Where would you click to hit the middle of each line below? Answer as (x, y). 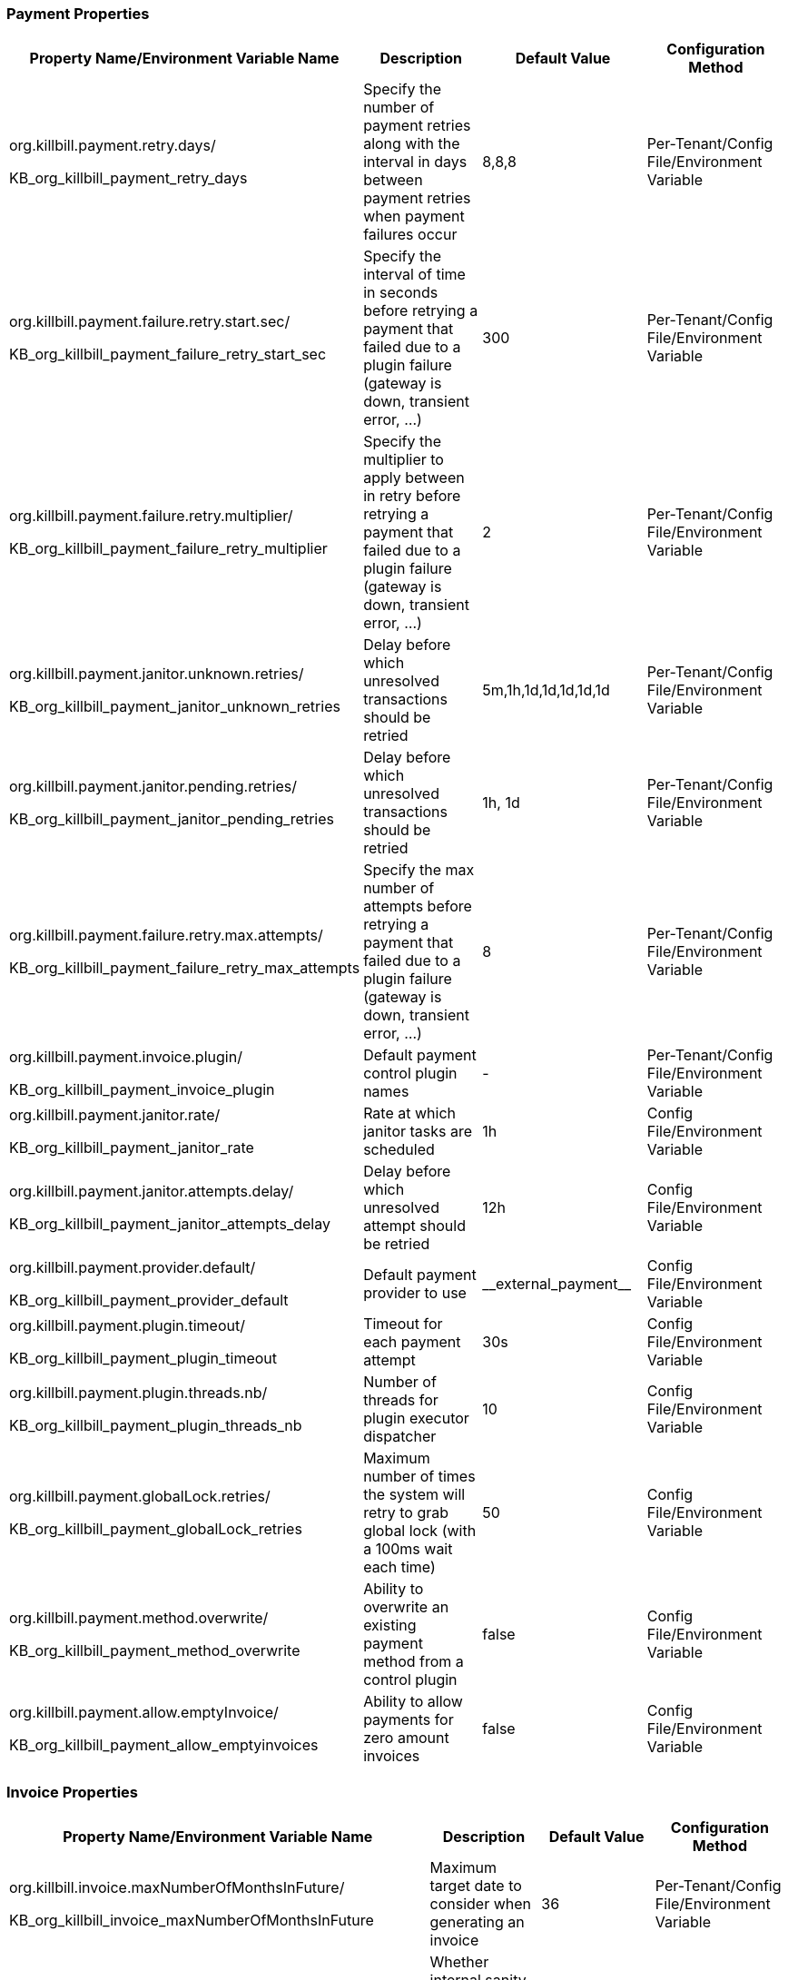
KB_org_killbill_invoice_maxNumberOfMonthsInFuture (192, 1921)
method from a (414, 1662)
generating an (477, 1922)
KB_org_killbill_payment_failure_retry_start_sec (168, 355)
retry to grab (406, 1513)
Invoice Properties (72, 1792)
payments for (409, 1720)
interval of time (414, 275)
